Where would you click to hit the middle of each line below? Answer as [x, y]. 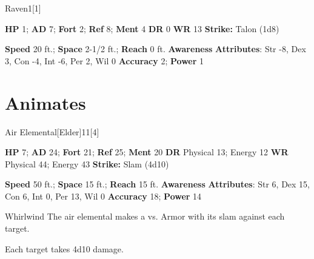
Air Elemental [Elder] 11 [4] [52, 131]
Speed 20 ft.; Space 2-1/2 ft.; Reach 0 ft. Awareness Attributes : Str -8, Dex [155, 49]
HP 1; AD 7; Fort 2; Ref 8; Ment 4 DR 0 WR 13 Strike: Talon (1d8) [142, 28]
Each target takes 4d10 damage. [64, 248]
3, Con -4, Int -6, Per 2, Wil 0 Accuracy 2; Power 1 [104, 60]
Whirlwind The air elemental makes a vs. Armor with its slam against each [145, 216]
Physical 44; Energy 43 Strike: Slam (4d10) [87, 163]
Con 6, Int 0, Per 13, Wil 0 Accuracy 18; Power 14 [103, 196]
